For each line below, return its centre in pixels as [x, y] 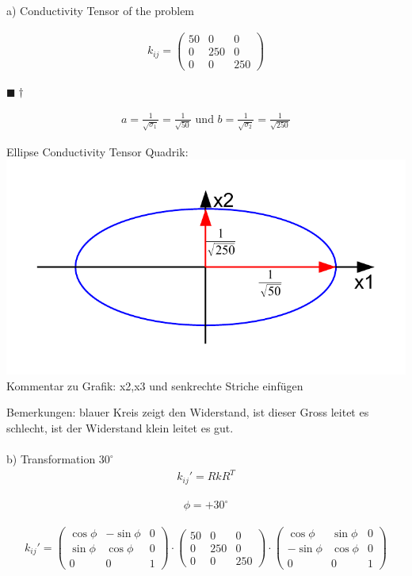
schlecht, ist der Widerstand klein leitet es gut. [120, 427]
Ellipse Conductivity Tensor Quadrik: [97, 151]
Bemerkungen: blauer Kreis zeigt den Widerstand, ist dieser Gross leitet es [188, 412]
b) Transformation [51, 459]
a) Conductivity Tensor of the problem [101, 10]
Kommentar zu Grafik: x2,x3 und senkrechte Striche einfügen [155, 385]
